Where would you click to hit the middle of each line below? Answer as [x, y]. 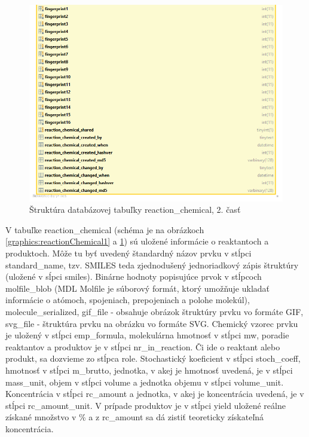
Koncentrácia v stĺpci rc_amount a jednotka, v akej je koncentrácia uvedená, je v [155, 394]
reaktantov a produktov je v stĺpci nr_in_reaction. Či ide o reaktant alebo [143, 346]
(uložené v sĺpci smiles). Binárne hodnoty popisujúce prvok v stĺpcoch [134, 276]
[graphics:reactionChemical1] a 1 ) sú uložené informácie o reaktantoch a [137, 241]
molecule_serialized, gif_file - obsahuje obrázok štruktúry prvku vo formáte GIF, [154, 311]
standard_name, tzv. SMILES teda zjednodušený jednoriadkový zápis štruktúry [152, 265]
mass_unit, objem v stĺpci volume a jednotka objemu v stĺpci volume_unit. [145, 382]
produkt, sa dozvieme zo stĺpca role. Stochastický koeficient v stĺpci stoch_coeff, [153, 358]
